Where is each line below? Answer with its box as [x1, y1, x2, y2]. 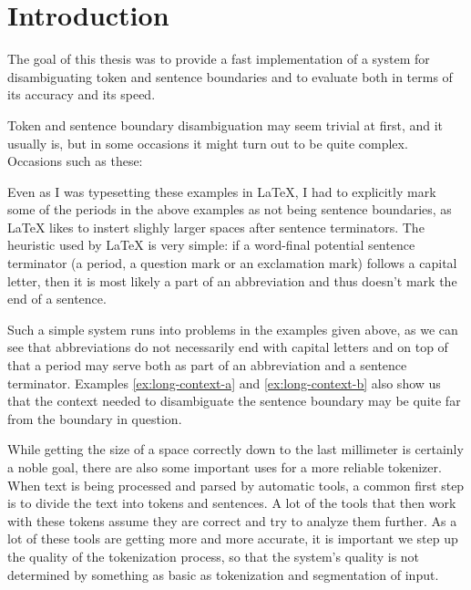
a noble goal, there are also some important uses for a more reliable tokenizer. [7, 458, 442, 476]
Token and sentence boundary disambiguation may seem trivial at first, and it [7, 115, 444, 134]
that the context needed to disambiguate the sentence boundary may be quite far [7, 391, 461, 410]
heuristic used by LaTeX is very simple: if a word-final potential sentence [7, 235, 415, 254]
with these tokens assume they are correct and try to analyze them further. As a [7, 511, 457, 530]
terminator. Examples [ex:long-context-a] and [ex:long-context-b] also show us [7, 373, 441, 392]
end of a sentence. [7, 289, 107, 308]
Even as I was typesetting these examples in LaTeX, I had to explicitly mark [7, 181, 436, 201]
